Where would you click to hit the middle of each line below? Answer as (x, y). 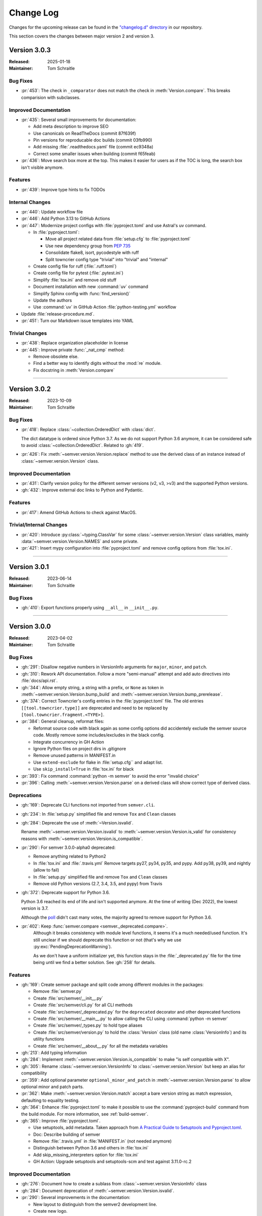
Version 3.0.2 (30, 389)
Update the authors (53, 300)
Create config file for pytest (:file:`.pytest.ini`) (78, 273)
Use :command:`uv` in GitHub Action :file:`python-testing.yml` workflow (105, 307)
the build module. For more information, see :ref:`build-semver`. (85, 1114)
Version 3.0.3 (30, 50)
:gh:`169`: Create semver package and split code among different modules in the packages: (112, 984)
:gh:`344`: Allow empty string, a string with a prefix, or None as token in (92, 687)
